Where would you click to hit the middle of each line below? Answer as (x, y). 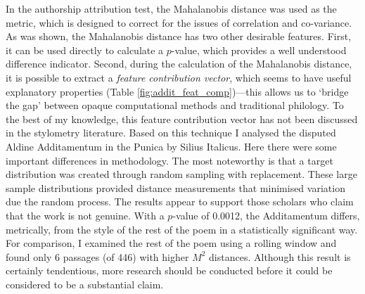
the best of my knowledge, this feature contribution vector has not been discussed (182, 119)
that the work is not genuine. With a (85, 215)
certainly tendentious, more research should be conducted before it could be (169, 270)
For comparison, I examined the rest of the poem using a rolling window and (171, 243)
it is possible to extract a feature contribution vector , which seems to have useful (179, 77)
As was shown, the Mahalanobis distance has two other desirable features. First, (179, 36)
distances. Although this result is (280, 256)
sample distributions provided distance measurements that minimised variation (175, 187)
